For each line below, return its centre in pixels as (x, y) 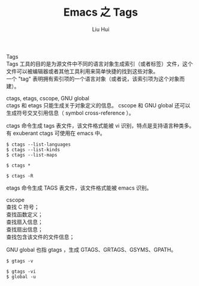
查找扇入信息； (25, 222)
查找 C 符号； (23, 207)
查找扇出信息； (25, 229)
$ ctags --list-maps (32, 155)
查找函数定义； (25, 214)
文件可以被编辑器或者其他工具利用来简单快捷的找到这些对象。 (82, 71)
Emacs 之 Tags (101, 12)
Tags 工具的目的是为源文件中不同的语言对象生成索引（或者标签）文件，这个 (99, 64)
